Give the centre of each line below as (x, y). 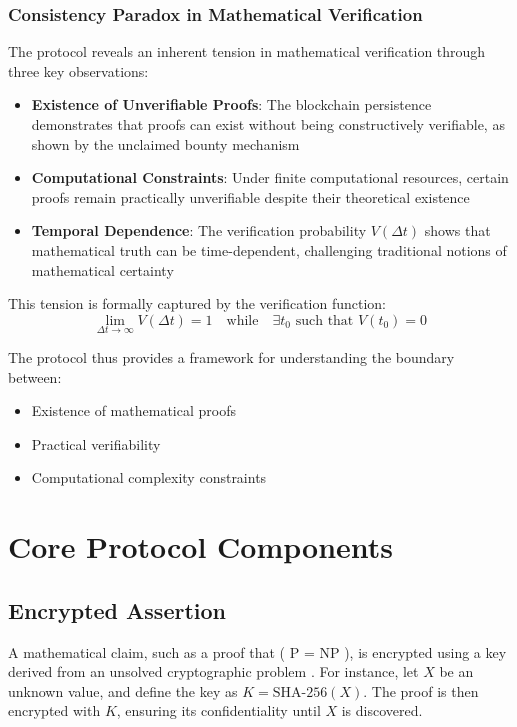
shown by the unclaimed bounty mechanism (165, 143)
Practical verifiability (96, 443)
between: (35, 376)
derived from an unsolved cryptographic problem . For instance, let (213, 671)
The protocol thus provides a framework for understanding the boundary (231, 356)
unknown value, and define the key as (123, 690)
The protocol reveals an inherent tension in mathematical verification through (247, 51)
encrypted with (54, 710)
